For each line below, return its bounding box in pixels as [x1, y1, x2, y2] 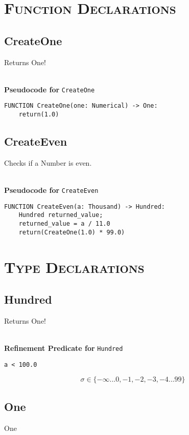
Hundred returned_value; [18, 211, 103, 219]
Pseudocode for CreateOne [4, 84, 95, 94]
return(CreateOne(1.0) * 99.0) [18, 228, 125, 236]
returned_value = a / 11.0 [18, 220, 110, 228]
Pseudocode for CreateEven [4, 185, 99, 195]
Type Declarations [4, 256, 145, 277]
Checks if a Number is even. [4, 157, 92, 168]
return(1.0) [18, 111, 59, 118]
